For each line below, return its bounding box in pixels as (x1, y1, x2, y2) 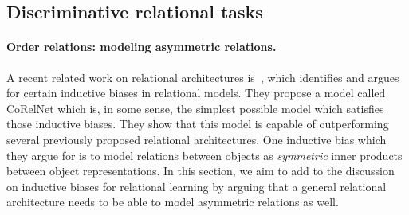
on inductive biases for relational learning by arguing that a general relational (6, 178, 387, 194)
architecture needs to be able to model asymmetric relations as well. (6, 193, 339, 210)
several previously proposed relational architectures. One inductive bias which (6, 131, 387, 147)
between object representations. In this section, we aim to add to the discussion (6, 162, 395, 179)
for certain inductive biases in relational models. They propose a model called (6, 84, 386, 101)
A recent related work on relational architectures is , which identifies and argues (6, 68, 399, 85)
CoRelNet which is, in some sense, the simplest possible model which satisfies (6, 100, 384, 116)
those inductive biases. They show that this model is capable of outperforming (6, 115, 389, 132)
